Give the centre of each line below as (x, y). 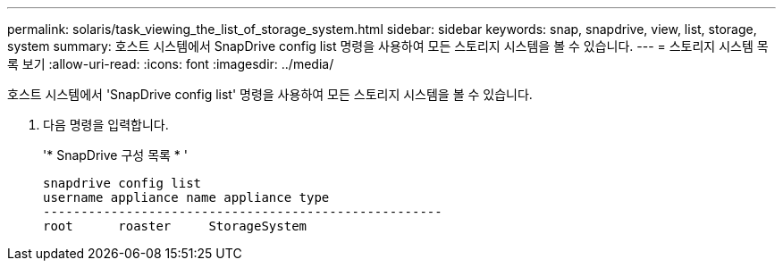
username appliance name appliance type (186, 197)
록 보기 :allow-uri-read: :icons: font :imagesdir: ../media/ (171, 64)
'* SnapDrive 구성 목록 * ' (115, 155)
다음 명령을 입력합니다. (106, 125)
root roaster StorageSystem (175, 226)
